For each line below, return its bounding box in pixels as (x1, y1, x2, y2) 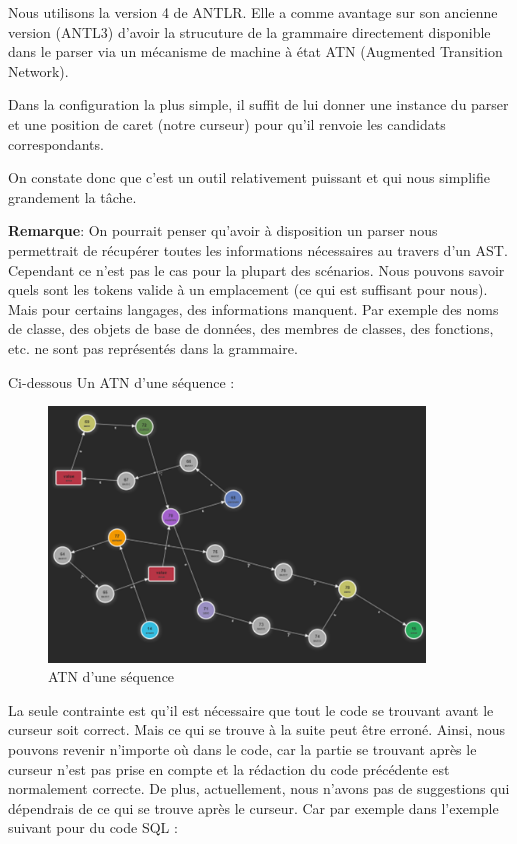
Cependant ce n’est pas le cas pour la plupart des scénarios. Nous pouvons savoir (8, 259, 505, 280)
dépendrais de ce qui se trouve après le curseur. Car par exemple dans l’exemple (8, 797, 499, 818)
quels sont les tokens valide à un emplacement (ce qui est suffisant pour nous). (8, 279, 488, 300)
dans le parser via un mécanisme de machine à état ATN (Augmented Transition (8, 41, 503, 62)
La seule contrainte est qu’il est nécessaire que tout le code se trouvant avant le (8, 699, 494, 720)
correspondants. (8, 133, 104, 154)
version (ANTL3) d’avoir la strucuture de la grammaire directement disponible (8, 21, 491, 42)
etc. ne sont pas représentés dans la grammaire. (8, 337, 298, 358)
